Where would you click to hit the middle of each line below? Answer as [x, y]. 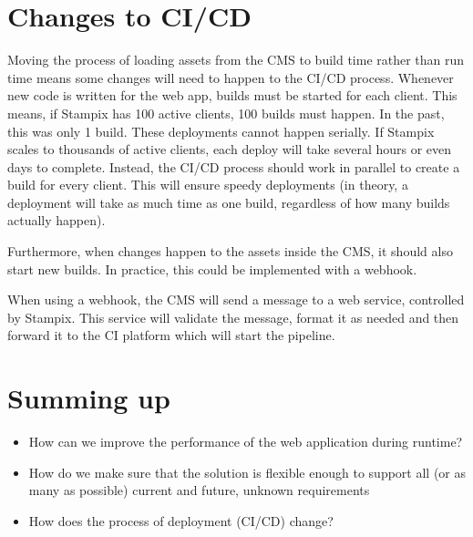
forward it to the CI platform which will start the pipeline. [171, 335]
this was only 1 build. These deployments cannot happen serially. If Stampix [221, 131]
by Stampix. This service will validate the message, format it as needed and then [233, 317]
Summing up [89, 398]
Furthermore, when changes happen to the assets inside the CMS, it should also [230, 251]
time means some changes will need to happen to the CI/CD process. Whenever [231, 77]
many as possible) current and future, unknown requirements [199, 490]
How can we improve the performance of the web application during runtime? [246, 442]
